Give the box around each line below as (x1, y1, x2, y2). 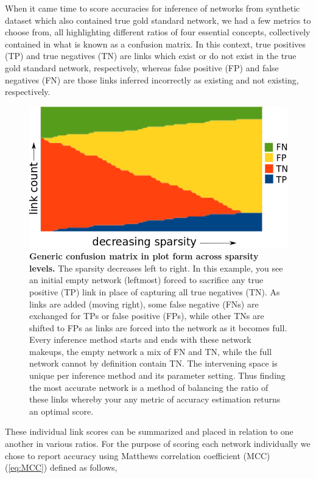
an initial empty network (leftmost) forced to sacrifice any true (29, 273, 264, 286)
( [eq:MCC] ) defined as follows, (5, 461, 118, 474)
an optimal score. (29, 404, 94, 417)
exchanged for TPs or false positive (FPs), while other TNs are (29, 309, 264, 322)
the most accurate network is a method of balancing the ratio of (29, 381, 269, 393)
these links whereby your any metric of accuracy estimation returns (29, 393, 281, 406)
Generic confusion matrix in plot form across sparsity (29, 250, 259, 262)
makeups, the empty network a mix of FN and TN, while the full (29, 345, 272, 357)
